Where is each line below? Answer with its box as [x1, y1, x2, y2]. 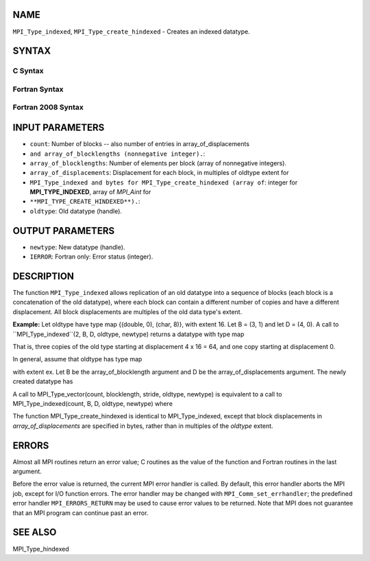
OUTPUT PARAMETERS [12, 225, 115, 237]
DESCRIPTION [12, 270, 75, 282]
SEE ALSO [12, 527, 57, 538]
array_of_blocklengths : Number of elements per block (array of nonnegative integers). [29, 158, 287, 167]
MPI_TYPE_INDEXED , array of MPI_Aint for [29, 188, 151, 196]
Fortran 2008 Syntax [12, 103, 84, 112]
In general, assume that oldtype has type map [12, 355, 143, 363]
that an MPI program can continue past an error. [12, 508, 149, 517]
